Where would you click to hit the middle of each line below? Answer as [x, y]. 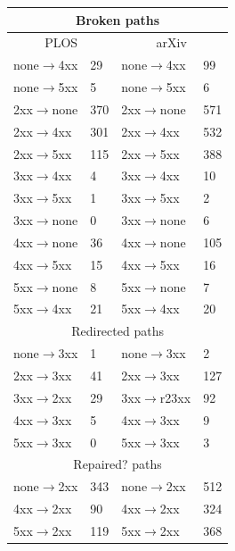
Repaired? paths [117, 464]
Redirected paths [117, 331]
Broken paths [117, 19]
